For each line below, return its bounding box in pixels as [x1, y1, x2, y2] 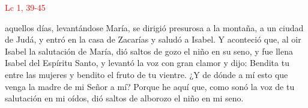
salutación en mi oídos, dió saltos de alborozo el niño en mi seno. [5, 92, 244, 104]
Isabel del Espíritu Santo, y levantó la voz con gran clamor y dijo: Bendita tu [5, 56, 289, 69]
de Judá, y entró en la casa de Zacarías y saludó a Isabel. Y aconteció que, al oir [5, 33, 301, 46]
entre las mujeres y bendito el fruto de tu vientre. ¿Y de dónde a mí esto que [5, 68, 288, 80]
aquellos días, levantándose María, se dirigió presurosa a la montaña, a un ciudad [5, 21, 304, 34]
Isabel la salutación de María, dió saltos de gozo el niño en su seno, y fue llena [5, 44, 293, 57]
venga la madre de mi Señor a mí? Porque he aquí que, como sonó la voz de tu [5, 80, 295, 92]
